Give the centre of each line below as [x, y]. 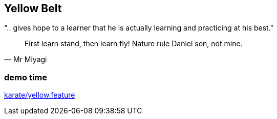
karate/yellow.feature [40, 95]
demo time [26, 77]
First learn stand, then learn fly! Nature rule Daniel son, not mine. [134, 44]
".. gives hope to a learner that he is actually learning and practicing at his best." [139, 28]
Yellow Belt [33, 8]
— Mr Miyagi [26, 59]
